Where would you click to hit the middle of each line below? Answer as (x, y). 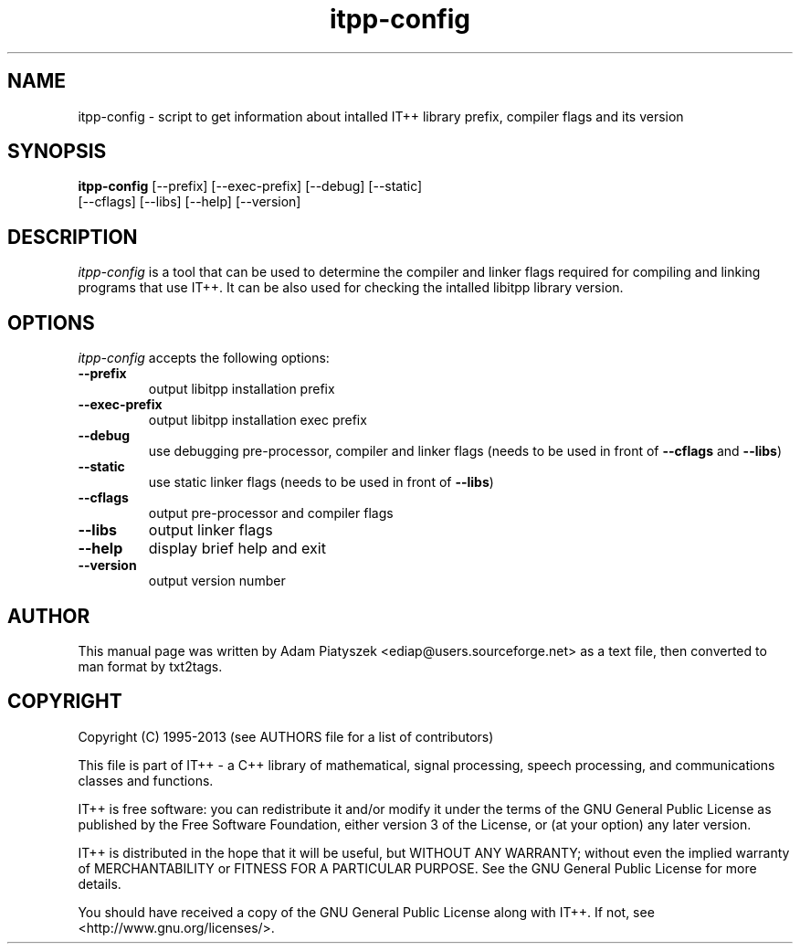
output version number (217, 581)
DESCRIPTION (73, 237)
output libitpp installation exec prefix (258, 420)
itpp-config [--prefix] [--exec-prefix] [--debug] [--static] (250, 186)
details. (100, 883)
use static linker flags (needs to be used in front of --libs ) (321, 482)
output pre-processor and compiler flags (271, 513)
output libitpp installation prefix (242, 389)
